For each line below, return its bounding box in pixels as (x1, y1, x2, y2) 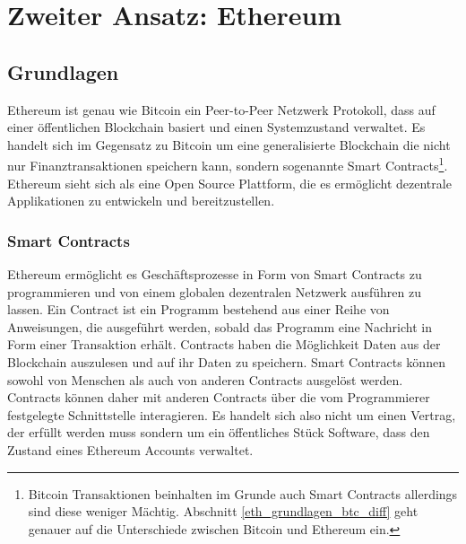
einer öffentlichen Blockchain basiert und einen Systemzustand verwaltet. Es (7, 118, 426, 136)
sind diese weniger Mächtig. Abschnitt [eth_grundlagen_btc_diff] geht (28, 502, 419, 521)
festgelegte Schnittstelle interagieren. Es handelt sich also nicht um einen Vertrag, (7, 405, 456, 424)
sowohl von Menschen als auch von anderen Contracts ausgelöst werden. (7, 370, 403, 389)
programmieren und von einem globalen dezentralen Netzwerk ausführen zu (7, 282, 421, 301)
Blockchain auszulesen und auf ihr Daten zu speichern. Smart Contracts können (7, 352, 445, 371)
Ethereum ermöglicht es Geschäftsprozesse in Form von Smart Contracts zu (7, 265, 422, 284)
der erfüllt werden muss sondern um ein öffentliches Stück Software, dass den (7, 423, 430, 442)
